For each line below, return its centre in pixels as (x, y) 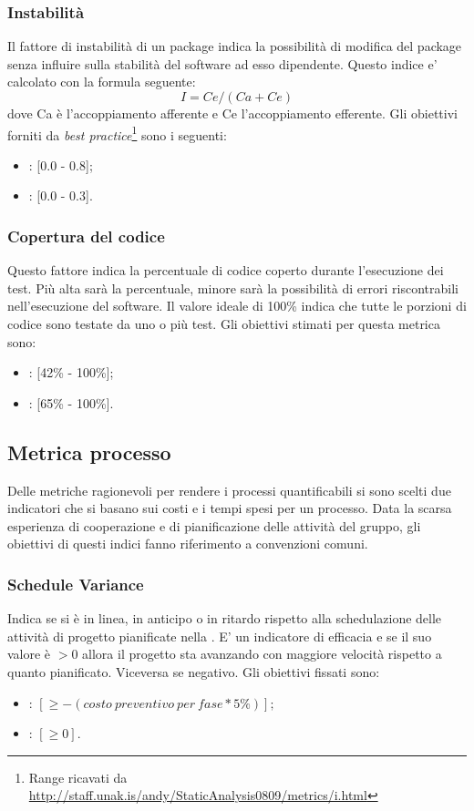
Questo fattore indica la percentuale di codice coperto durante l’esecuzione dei (226, 270)
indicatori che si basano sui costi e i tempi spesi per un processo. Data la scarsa (230, 508)
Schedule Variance (76, 584)
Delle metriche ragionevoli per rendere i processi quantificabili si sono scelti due (229, 490)
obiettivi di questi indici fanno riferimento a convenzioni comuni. (188, 544)
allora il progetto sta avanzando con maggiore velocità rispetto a (262, 654)
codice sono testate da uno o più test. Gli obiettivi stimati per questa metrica (224, 324)
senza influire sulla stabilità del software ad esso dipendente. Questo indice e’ (222, 63)
